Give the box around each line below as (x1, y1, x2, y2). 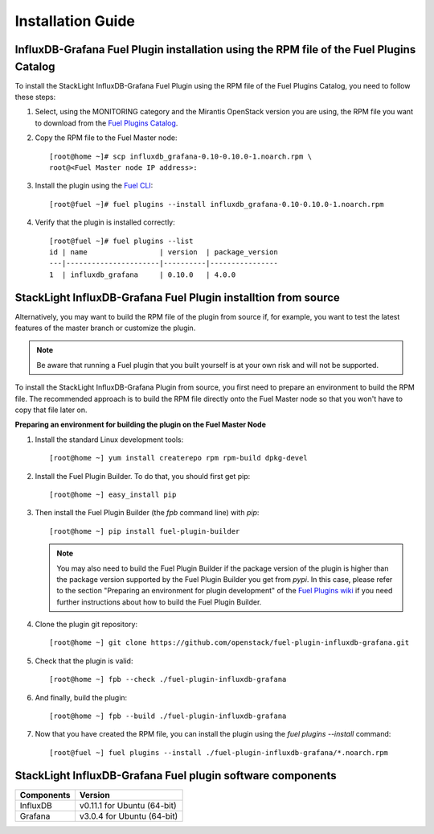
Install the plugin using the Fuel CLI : (35, 181, 154, 191)
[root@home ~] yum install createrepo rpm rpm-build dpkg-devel (49, 453, 309, 463)
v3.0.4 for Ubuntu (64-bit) (79, 810, 178, 821)
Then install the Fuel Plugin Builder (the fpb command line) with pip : (35, 508, 260, 518)
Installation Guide (14, 12, 136, 30)
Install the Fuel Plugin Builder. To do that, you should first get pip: (35, 471, 251, 481)
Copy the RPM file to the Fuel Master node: (35, 133, 178, 142)
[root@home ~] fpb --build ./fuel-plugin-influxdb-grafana (49, 712, 287, 720)
